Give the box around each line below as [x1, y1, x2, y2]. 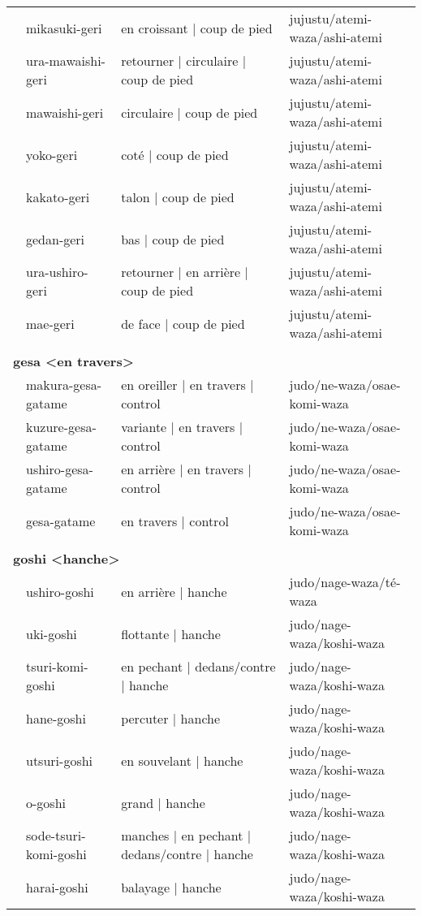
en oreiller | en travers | [121, 375, 254, 394]
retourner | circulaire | [121, 51, 247, 70]
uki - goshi [26, 624, 77, 643]
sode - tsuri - [26, 826, 86, 845]
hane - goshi [26, 708, 86, 728]
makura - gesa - [26, 375, 102, 394]
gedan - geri [26, 229, 85, 248]
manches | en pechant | [121, 826, 252, 845]
